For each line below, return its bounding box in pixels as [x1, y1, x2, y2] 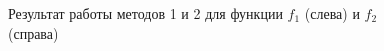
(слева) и [304, 3, 360, 23]
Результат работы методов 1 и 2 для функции [8, 3, 283, 23]
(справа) [8, 22, 59, 43]
